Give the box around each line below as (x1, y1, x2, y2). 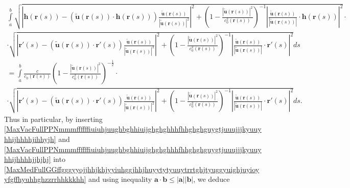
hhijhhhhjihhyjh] (4, 134, 56, 144)
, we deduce (193, 174, 230, 184)
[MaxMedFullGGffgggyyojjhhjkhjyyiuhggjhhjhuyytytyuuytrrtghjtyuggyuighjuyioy (4, 163, 260, 174)
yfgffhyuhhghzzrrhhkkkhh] (4, 174, 86, 184)
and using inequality (88, 174, 152, 184)
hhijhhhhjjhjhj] (4, 154, 51, 164)
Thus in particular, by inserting (4, 113, 103, 124)
